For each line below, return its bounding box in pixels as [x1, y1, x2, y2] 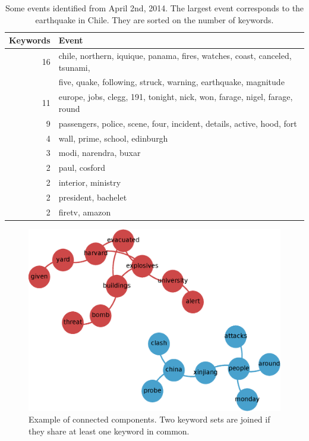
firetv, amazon [58, 205, 111, 218]
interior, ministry [58, 176, 121, 189]
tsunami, [58, 61, 90, 73]
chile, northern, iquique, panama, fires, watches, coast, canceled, [58, 49, 292, 62]
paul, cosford [58, 161, 105, 174]
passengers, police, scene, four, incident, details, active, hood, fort [58, 117, 297, 129]
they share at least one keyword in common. [29, 425, 190, 437]
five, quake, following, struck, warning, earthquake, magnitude [58, 76, 285, 88]
